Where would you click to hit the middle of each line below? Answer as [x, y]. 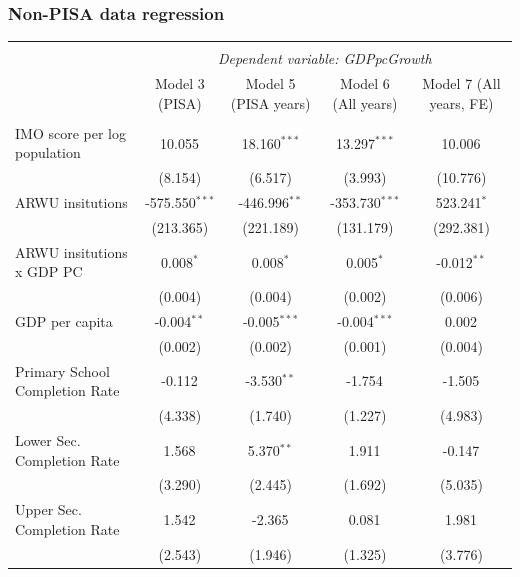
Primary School [62, 370]
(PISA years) [270, 102]
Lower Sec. [48, 439]
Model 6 [365, 83]
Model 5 [270, 83]
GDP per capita [64, 321]
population [48, 152]
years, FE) [461, 102]
